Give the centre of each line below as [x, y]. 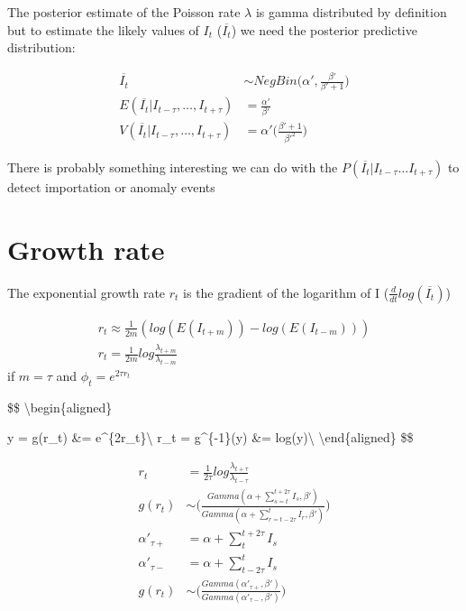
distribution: [41, 47]
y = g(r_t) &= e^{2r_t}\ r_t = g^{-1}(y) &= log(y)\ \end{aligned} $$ [210, 437]
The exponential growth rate [87, 292]
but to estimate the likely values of [103, 29]
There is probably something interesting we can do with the [173, 167]
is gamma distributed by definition [351, 12]
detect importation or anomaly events [111, 187]
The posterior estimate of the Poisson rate [124, 12]
